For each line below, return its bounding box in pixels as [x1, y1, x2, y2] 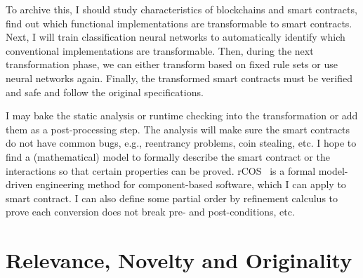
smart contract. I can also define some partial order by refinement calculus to [6, 190, 338, 205]
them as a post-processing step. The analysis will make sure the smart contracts [6, 121, 350, 136]
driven [6, 177, 33, 192]
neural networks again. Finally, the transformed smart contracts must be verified [6, 70, 352, 85]
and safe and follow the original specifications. [6, 84, 204, 99]
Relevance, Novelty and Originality [6, 246, 352, 274]
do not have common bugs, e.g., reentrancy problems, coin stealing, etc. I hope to [6, 135, 357, 150]
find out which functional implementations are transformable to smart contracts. [6, 15, 352, 30]
